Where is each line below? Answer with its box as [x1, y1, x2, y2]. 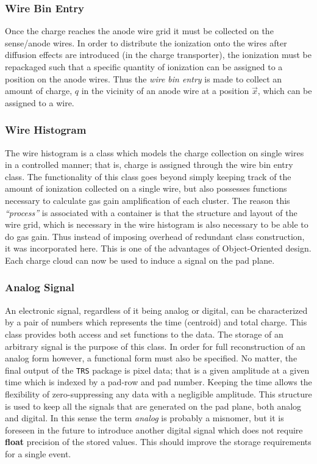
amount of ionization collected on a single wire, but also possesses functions [5, 182, 287, 195]
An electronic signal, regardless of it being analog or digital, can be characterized [5, 303, 308, 316]
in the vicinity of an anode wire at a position [81, 84, 249, 97]
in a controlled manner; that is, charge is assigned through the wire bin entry [5, 158, 293, 171]
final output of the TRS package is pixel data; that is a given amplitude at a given [5, 363, 310, 376]
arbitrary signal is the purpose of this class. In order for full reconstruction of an [5, 339, 305, 352]
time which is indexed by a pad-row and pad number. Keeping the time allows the [5, 375, 312, 388]
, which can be [257, 84, 312, 97]
